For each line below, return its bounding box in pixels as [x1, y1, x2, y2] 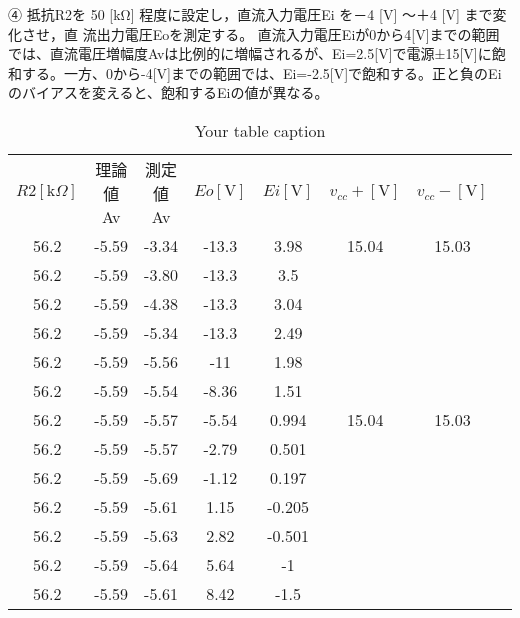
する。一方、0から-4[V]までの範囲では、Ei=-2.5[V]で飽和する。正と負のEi [21, 62, 502, 83]
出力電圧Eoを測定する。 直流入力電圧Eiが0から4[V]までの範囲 [96, 23, 500, 44]
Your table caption [194, 118, 326, 142]
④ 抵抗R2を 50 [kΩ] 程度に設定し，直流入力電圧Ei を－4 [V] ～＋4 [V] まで [8, 4, 493, 24]
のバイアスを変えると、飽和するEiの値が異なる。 [8, 82, 329, 103]
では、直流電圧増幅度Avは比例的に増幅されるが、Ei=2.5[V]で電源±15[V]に [8, 43, 492, 64]
